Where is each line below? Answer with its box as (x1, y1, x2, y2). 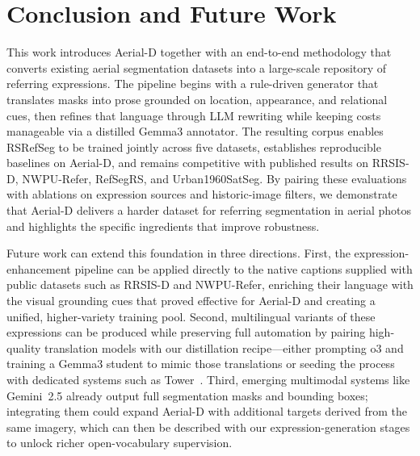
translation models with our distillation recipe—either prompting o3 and (44, 339, 404, 356)
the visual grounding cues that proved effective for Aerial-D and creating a (6, 292, 376, 309)
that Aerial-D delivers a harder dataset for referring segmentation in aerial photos (6, 202, 411, 219)
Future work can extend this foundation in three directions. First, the (6, 245, 351, 261)
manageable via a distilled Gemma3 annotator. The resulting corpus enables (6, 123, 384, 140)
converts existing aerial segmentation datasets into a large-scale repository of (6, 59, 387, 76)
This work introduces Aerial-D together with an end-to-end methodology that (6, 44, 392, 61)
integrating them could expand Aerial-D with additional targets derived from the (6, 403, 407, 420)
